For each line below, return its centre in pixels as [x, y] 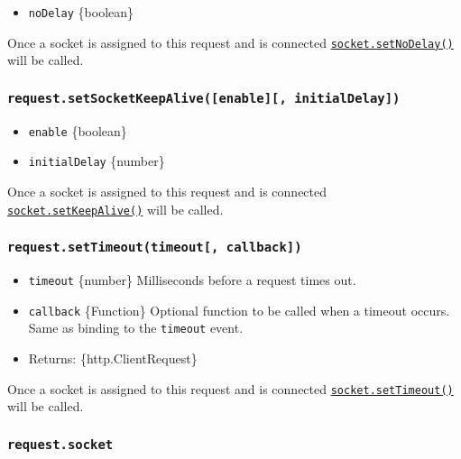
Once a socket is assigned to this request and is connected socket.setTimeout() [230, 388]
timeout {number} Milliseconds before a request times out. [192, 280]
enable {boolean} [78, 130]
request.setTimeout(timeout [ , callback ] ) [155, 248]
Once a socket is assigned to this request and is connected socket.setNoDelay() [230, 42]
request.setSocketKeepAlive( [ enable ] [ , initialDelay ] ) [204, 98]
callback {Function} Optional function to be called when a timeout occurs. [239, 310]
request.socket [60, 444]
